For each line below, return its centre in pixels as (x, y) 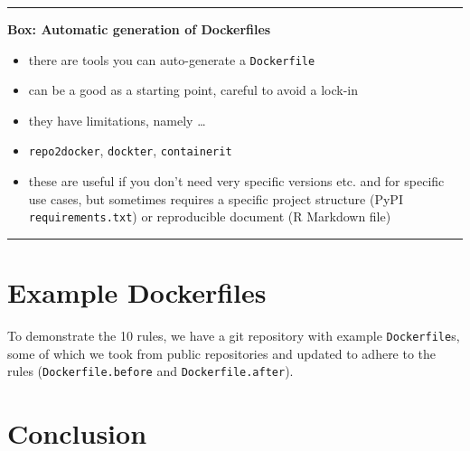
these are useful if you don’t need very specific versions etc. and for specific (236, 181)
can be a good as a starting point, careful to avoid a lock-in (193, 90)
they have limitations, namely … (117, 120)
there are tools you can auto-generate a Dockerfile (172, 59)
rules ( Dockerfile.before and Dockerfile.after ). (150, 371)
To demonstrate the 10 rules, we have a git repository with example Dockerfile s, (234, 336)
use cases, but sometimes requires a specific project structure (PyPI (216, 198)
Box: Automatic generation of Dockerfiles (139, 29)
